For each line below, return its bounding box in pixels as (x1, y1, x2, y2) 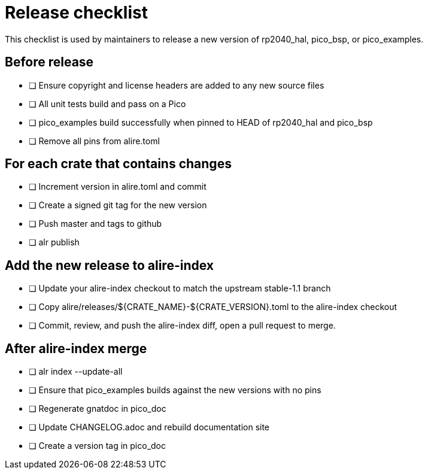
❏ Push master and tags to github (29, 218, 162, 229)
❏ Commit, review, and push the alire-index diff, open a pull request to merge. (29, 320, 336, 331)
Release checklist (5, 2, 148, 23)
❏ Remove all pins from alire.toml (29, 135, 160, 146)
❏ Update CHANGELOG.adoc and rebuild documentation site (29, 422, 270, 433)
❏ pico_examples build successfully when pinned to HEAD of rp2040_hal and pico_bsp (29, 117, 373, 127)
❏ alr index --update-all (29, 366, 123, 377)
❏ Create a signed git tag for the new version (29, 200, 207, 211)
